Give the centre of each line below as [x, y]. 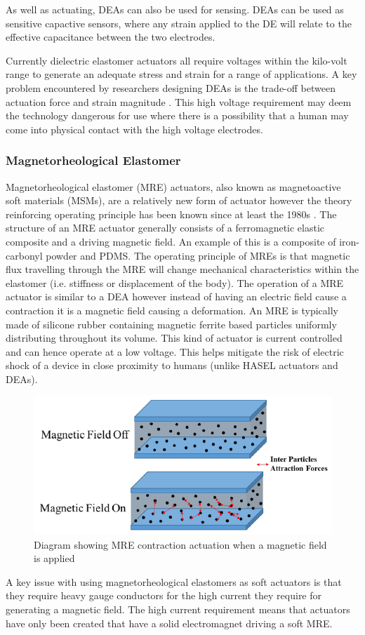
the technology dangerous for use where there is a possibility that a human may [177, 115]
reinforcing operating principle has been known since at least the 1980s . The [171, 214]
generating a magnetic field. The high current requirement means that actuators [178, 609]
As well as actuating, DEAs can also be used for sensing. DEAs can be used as [175, 9]
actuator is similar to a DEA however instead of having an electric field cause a [176, 296]
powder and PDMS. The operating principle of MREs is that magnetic [198, 255]
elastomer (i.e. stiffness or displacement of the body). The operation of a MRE [175, 282]
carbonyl [24, 255]
